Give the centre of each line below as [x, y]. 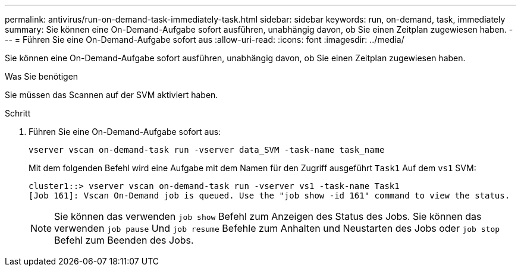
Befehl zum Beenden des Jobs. [124, 240]
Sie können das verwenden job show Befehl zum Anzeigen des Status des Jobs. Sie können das [268, 216]
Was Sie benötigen [42, 76]
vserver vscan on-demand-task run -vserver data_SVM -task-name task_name [207, 150]
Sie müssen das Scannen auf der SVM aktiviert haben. [112, 95]
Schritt [18, 113]
